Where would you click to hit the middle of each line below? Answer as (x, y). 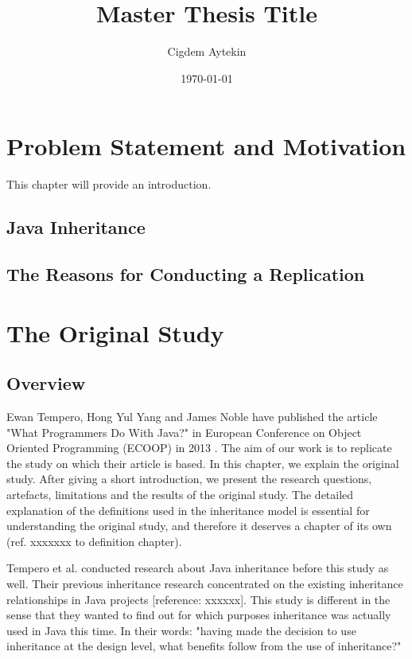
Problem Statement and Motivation (206, 146)
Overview (46, 383)
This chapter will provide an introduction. (109, 184)
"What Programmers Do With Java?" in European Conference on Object (184, 432)
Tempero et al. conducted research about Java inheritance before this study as (198, 568)
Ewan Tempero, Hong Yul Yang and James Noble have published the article (192, 416)
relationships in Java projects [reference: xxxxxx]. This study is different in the (198, 599)
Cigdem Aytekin (207, 51)
